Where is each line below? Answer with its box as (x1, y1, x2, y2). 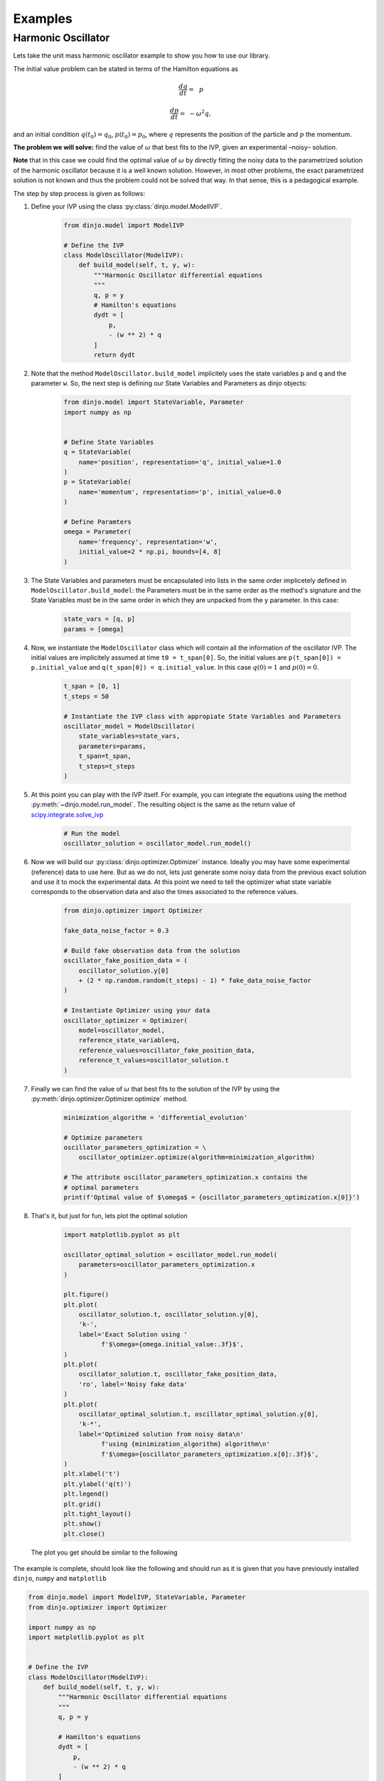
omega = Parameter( (63, 528, 132, 536)
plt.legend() (63, 1490, 110, 1498)
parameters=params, (78, 742, 147, 750)
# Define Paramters (63, 518, 132, 526)
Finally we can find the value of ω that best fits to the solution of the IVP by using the (31, 1084, 280, 1093)
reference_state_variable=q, (78, 1037, 181, 1044)
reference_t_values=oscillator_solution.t (78, 1056, 229, 1064)
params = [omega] (63, 625, 124, 633)
